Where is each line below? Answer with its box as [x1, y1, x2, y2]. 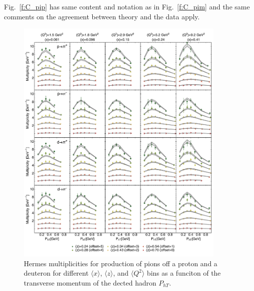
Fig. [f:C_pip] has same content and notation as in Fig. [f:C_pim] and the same [4, 1, 250, 11]
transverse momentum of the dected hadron [24, 277, 157, 288]
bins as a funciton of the [147, 268, 221, 278]
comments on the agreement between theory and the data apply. [4, 11, 200, 21]
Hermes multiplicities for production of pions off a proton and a [24, 258, 218, 268]
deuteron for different [24, 268, 89, 278]
